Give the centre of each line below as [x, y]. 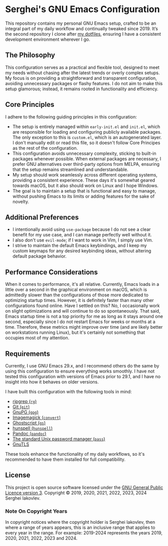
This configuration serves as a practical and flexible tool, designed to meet [82, 67]
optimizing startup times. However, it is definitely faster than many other [79, 300]
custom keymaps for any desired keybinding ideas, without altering [82, 251]
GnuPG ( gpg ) [25, 412]
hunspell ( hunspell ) [32, 428]
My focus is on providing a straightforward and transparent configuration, [81, 78]
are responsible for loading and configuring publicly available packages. [87, 132]
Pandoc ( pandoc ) [29, 434]
